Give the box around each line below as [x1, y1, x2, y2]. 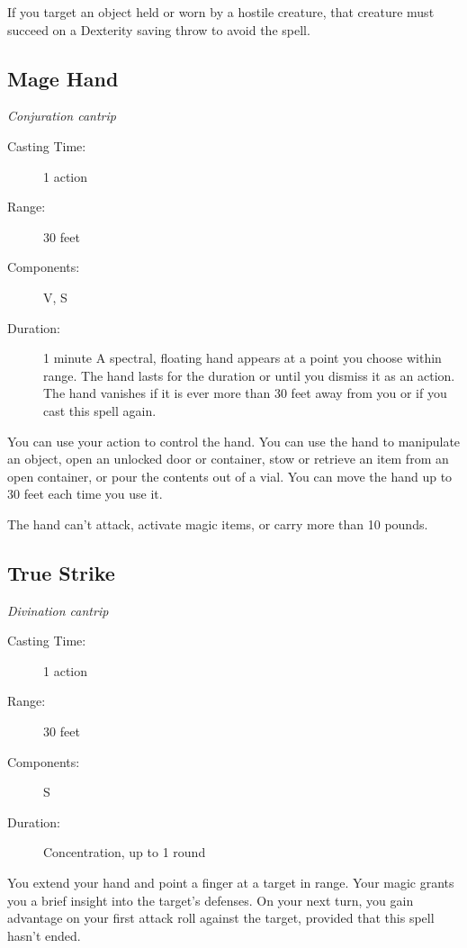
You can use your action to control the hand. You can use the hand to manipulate [7, 431, 461, 450]
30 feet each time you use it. [7, 484, 163, 503]
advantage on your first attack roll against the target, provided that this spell [7, 908, 435, 927]
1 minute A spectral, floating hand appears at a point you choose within [43, 348, 442, 367]
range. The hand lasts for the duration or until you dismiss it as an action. [43, 366, 455, 384]
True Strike [7, 558, 115, 586]
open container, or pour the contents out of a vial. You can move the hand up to [7, 466, 453, 485]
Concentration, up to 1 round [43, 843, 206, 862]
